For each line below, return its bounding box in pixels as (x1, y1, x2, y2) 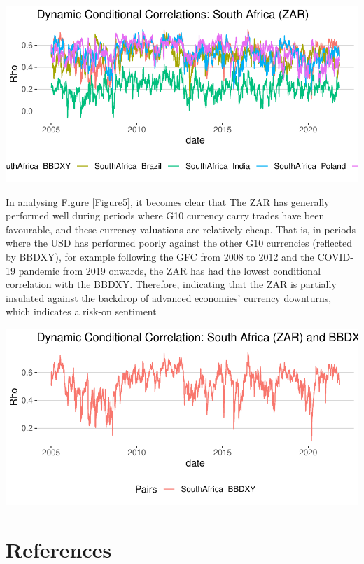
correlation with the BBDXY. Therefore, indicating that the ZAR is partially (6, 277, 337, 291)
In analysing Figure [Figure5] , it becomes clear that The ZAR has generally (6, 194, 330, 209)
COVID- (317, 249, 353, 263)
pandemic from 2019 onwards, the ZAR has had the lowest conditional (18, 263, 321, 277)
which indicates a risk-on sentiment (6, 304, 157, 319)
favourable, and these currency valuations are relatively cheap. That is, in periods (6, 221, 356, 236)
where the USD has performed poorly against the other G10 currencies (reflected (6, 235, 353, 250)
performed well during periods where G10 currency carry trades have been (6, 208, 325, 223)
